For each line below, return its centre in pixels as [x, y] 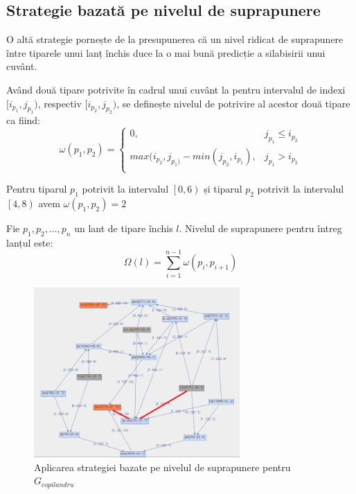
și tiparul [223, 189]
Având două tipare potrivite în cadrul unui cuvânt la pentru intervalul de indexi [176, 89]
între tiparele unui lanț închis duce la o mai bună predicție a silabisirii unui [166, 52]
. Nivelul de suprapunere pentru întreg [260, 228]
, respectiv [60, 103]
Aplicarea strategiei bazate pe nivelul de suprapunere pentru [162, 467]
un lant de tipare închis [124, 228]
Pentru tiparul [37, 189]
